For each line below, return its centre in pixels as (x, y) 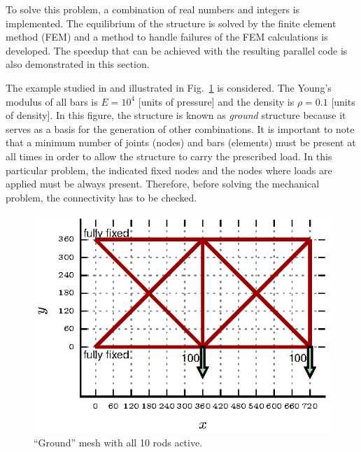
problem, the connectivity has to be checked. (101, 197)
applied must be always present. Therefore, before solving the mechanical (163, 184)
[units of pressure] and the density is (216, 101)
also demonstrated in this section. (78, 64)
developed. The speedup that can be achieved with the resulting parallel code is (177, 50)
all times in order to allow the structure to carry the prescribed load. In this (169, 156)
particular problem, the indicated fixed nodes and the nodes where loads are (169, 170)
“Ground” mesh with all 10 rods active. (118, 443)
